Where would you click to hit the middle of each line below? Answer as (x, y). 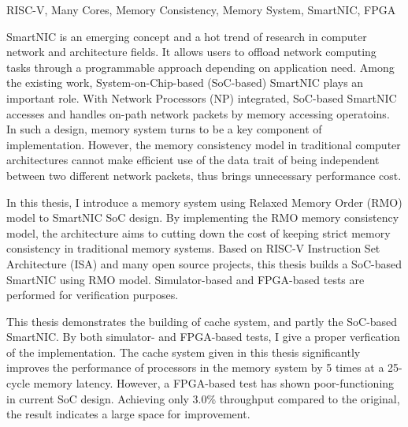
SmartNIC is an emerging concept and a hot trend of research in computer (187, 36)
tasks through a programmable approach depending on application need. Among (200, 67)
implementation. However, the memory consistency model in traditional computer (204, 144)
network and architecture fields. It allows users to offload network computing (191, 52)
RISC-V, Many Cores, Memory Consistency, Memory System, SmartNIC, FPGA (201, 9)
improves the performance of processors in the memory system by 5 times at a (195, 367)
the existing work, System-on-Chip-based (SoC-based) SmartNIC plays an (185, 82)
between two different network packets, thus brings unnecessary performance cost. (204, 175)
